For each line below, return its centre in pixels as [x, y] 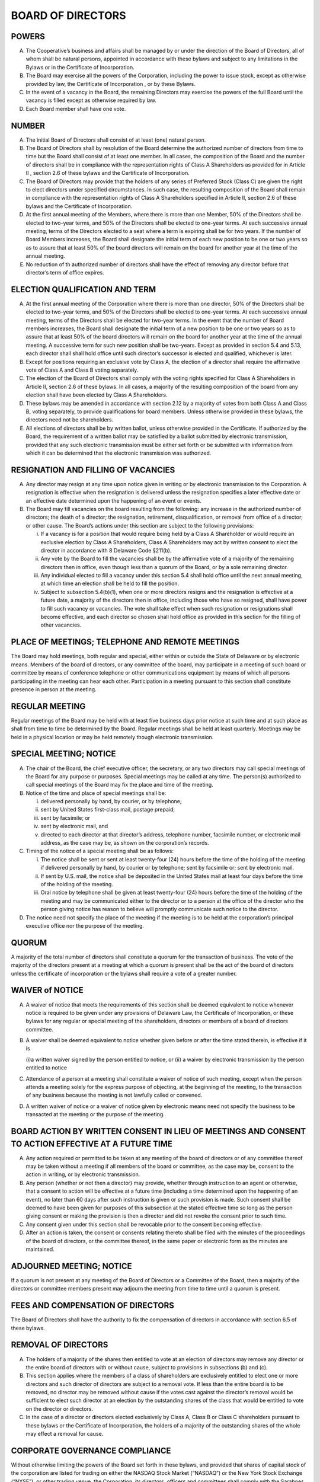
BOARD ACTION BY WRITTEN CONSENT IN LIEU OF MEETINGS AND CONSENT [159, 1131]
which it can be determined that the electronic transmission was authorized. [119, 453]
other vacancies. [61, 625]
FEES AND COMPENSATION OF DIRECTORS [93, 1306]
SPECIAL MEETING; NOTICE [63, 754]
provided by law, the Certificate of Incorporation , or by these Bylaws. [111, 84]
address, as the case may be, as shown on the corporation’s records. [125, 843]
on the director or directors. [60, 1408]
